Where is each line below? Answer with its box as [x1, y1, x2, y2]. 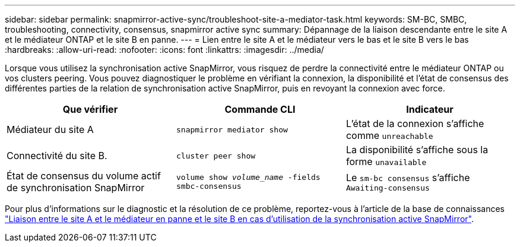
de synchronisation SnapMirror [7, 182, 145, 194]
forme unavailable [345, 156, 427, 167]
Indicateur [406, 103, 454, 115]
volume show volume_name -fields [176, 173, 321, 182]
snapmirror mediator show [176, 125, 288, 134]
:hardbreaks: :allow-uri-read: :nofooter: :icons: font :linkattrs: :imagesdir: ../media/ [5, 45, 324, 55]
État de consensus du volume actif [7, 170, 161, 182]
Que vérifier [62, 103, 118, 115]
